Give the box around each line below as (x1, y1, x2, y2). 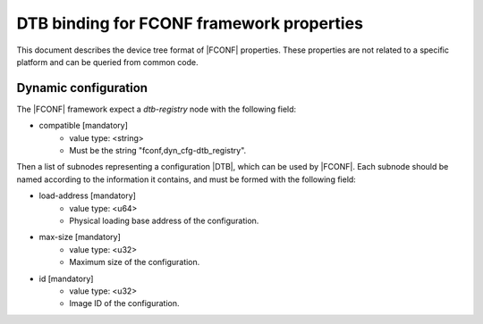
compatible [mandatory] (38, 120, 129, 131)
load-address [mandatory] (38, 190, 136, 201)
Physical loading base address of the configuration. (69, 215, 259, 226)
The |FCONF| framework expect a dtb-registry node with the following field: (16, 104, 297, 114)
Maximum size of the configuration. (69, 257, 200, 268)
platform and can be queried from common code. (16, 56, 199, 67)
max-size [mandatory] (38, 232, 121, 243)
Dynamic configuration (16, 80, 148, 96)
